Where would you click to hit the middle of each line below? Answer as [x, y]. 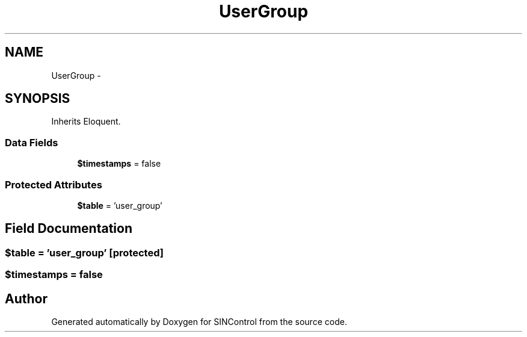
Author [26, 298]
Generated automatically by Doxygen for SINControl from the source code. [199, 322]
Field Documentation [69, 229]
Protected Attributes [54, 184]
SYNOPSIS [38, 99]
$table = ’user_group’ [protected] [84, 252]
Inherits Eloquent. [86, 122]
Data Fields [32, 142]
